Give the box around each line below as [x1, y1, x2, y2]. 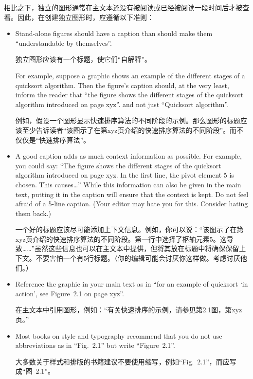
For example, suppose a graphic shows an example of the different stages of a [15, 70, 245, 80]
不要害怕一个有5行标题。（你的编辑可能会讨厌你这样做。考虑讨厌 [36, 253, 240, 263]
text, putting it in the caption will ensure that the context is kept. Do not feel [15, 189, 249, 199]
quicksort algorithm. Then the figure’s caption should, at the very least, [15, 80, 229, 90]
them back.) [15, 208, 51, 218]
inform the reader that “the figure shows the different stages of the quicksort [15, 90, 244, 100]
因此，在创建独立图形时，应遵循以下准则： [17, 12, 154, 22]
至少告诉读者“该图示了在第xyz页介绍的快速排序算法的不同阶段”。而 [22, 125, 237, 135]
